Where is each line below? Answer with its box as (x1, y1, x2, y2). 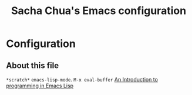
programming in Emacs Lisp (6, 82, 74, 89)
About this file (6, 60, 59, 70)
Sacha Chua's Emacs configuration (11, 4, 187, 18)
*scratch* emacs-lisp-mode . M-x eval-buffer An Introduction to (6, 76, 159, 83)
